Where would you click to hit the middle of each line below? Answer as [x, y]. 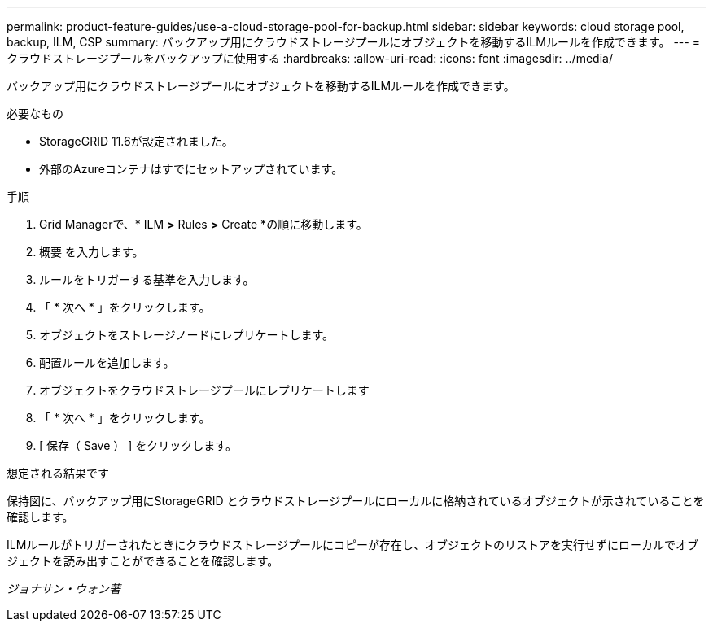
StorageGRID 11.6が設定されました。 [136, 141]
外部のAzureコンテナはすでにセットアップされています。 [191, 169]
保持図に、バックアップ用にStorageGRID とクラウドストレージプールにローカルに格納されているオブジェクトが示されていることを [356, 501]
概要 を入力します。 [92, 252]
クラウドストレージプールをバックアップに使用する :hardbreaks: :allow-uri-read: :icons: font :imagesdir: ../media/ [310, 58]
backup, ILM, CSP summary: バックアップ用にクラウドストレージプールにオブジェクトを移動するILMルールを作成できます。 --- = [353, 42]
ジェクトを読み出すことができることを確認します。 [143, 561]
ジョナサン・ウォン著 [63, 589]
